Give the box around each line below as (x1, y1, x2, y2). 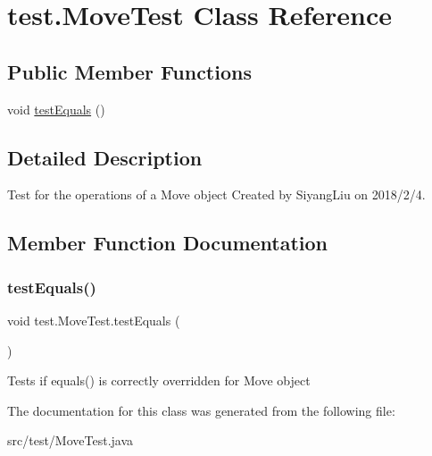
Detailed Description (7, 143, 203, 171)
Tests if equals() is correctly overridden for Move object (7, 371, 311, 390)
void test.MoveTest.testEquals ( (7, 310, 180, 329)
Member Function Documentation (7, 229, 328, 257)
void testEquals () (7, 99, 105, 118)
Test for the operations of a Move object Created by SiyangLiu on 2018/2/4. (7, 185, 426, 204)
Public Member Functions (7, 57, 252, 85)
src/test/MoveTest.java (7, 431, 134, 450)
